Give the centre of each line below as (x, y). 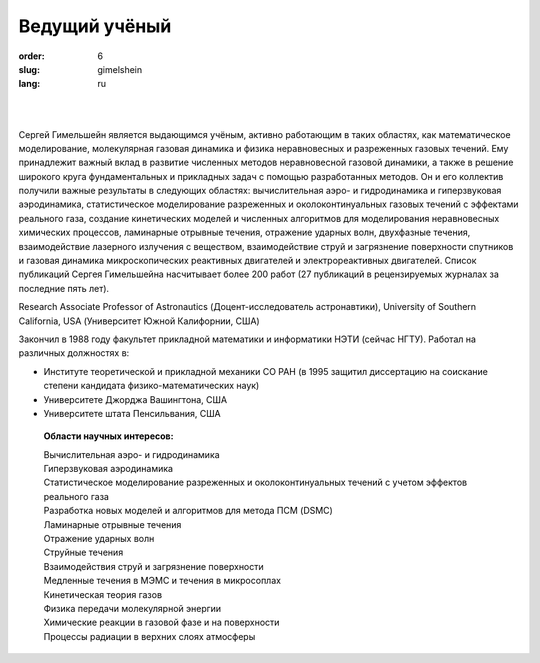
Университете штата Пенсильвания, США (132, 413)
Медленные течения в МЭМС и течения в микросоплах (162, 581)
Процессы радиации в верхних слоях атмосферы (149, 636)
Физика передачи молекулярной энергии (132, 608)
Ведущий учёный (95, 26)
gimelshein (120, 69)
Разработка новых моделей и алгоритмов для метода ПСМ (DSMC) (188, 511)
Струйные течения (83, 552)
